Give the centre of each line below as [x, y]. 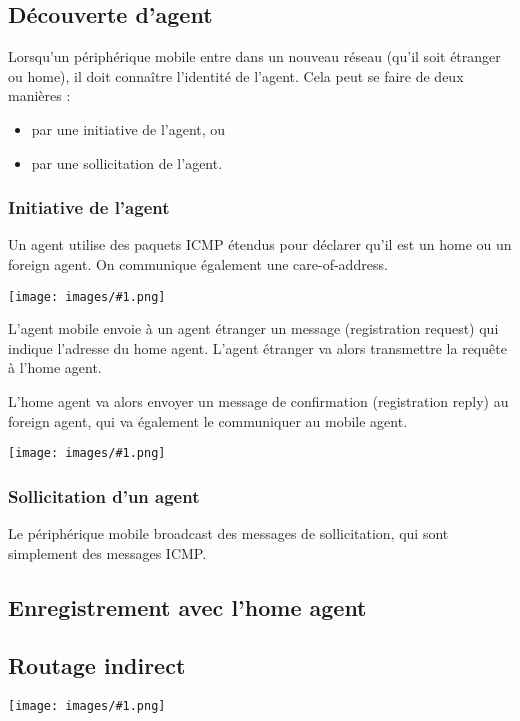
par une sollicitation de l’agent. [127, 162]
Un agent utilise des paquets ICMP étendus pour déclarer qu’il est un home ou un [260, 244]
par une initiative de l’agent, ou [128, 128]
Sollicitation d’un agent [104, 495]
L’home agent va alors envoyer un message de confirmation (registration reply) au [258, 401]
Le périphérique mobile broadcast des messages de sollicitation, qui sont [228, 533]
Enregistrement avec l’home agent [187, 606]
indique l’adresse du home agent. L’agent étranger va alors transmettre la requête [257, 347]
